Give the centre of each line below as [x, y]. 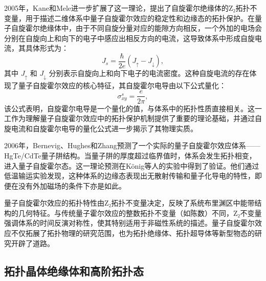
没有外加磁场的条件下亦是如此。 [72, 185]
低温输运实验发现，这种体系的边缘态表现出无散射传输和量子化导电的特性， [129, 176]
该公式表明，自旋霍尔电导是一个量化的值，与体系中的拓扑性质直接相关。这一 [133, 108]
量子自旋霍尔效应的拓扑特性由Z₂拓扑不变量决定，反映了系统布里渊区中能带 [129, 203]
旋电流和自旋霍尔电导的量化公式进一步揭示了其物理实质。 [101, 128]
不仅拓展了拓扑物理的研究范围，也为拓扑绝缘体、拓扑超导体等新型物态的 [133, 233]
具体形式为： [47, 48]
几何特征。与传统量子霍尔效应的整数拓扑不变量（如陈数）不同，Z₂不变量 [140, 213]
